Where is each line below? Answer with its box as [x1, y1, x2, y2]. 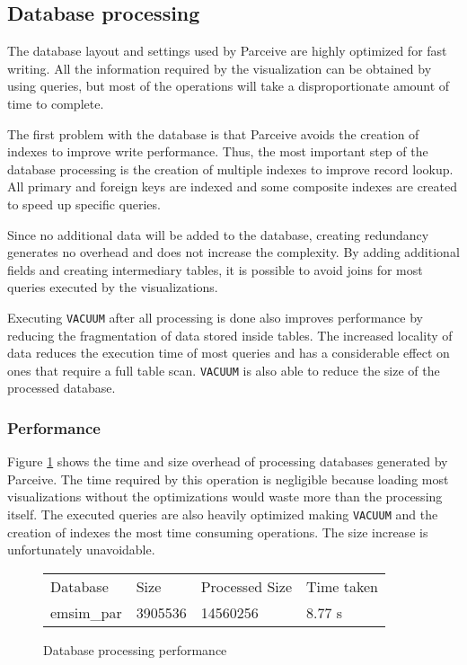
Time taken [306, 575, 378, 597]
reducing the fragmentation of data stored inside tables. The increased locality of [7, 325, 453, 344]
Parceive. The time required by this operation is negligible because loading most [7, 469, 449, 488]
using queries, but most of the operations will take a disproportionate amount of [7, 76, 450, 95]
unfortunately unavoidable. [7, 540, 155, 559]
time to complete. [7, 93, 104, 112]
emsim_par [50, 601, 122, 623]
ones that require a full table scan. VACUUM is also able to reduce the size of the [7, 360, 440, 379]
